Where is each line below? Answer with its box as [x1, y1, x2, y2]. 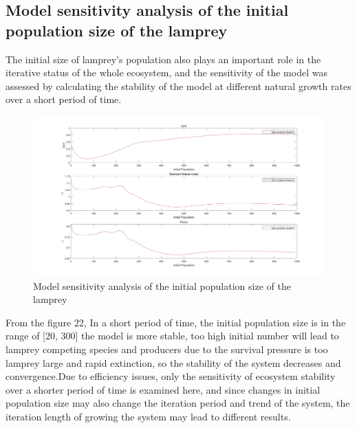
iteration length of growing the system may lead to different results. [6, 409, 291, 424]
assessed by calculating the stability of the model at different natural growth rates [6, 78, 351, 93]
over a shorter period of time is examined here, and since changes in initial [6, 382, 321, 396]
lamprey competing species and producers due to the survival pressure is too [6, 342, 328, 357]
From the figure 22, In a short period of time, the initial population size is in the [6, 315, 346, 329]
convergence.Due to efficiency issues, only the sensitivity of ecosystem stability [6, 369, 336, 383]
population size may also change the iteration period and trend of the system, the [6, 396, 350, 410]
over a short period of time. [6, 92, 122, 106]
